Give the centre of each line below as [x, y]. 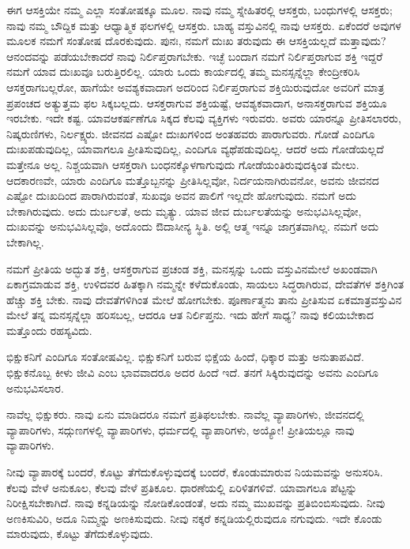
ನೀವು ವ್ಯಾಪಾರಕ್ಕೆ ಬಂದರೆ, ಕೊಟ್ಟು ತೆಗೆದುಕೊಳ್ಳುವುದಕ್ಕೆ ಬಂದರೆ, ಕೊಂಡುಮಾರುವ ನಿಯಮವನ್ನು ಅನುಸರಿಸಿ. [195, 472]
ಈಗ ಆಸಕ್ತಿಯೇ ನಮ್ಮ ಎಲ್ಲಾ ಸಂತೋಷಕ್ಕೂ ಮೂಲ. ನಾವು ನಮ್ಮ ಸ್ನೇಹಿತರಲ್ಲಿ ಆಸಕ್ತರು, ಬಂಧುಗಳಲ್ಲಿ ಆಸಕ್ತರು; [199, 9]
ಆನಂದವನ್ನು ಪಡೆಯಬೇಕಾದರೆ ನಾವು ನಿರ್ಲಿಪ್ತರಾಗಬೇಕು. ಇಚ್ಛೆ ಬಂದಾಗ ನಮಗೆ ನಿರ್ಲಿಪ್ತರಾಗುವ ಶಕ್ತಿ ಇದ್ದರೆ [195, 56]
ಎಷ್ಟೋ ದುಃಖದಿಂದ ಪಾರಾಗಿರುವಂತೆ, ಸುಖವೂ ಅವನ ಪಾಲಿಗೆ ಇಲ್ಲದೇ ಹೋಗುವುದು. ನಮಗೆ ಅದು [181, 196]
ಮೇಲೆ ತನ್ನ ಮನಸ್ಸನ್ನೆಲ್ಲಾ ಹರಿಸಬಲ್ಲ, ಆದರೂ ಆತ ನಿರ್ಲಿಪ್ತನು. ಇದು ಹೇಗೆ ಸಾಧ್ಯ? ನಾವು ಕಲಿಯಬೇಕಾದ [190, 315]
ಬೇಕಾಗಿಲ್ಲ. [25, 241]
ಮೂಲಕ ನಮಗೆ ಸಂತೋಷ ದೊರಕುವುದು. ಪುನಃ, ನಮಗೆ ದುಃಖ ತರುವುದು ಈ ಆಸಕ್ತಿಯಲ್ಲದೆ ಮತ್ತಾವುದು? [196, 41]
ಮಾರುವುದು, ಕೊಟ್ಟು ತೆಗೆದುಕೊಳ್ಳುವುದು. [80, 534]
